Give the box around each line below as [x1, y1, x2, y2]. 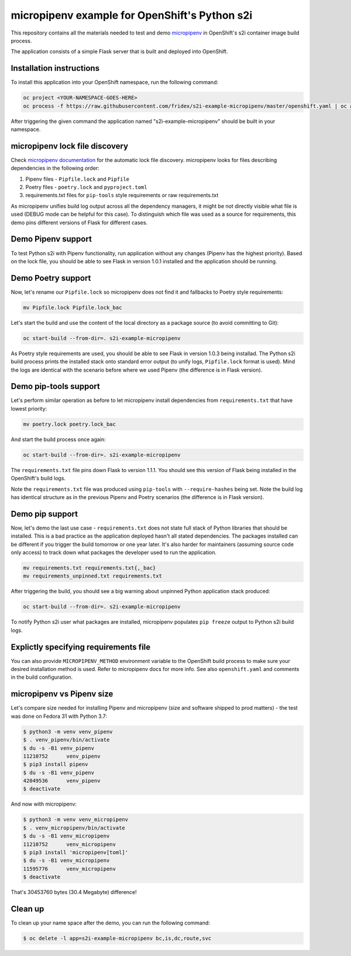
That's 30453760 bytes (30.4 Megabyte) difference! [11, 889, 137, 896]
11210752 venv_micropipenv [23, 841, 116, 848]
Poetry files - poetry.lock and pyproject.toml [25, 184, 147, 191]
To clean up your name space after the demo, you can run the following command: [11, 919, 211, 927]
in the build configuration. [11, 673, 73, 681]
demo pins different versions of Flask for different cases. [11, 219, 148, 226]
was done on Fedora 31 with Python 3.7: [11, 713, 108, 720]
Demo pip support [11, 509, 78, 519]
